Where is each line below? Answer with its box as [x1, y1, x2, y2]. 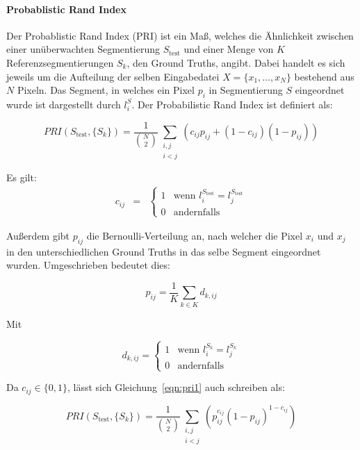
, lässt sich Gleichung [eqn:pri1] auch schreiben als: [67, 380, 285, 394]
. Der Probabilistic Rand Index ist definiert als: [131, 97, 333, 111]
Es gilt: [6, 169, 37, 184]
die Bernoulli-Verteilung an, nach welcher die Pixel [86, 228, 303, 242]
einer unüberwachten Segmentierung [6, 42, 161, 56]
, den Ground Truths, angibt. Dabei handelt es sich [126, 55, 345, 69]
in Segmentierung [208, 83, 283, 97]
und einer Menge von [183, 42, 274, 56]
